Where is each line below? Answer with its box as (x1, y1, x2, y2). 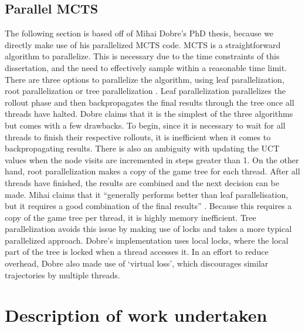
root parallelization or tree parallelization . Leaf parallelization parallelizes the (5, 85, 286, 97)
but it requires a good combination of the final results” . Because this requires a (5, 200, 292, 212)
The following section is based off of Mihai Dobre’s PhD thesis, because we (5, 27, 274, 39)
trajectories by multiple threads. (5, 268, 120, 281)
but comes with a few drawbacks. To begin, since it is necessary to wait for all (5, 119, 286, 131)
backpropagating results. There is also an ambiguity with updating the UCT (5, 142, 280, 154)
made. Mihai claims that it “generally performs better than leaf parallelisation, (5, 188, 289, 200)
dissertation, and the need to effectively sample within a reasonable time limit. (5, 61, 287, 73)
